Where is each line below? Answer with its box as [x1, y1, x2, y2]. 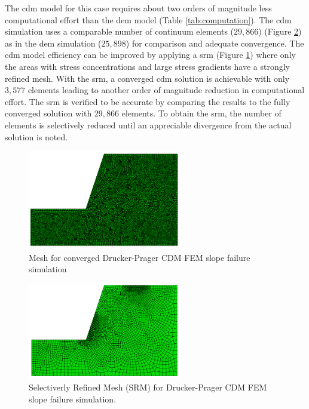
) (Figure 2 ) [258, 25, 302, 38]
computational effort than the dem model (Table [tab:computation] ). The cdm [5, 13, 292, 26]
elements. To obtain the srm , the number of [121, 107, 282, 119]
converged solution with [5, 107, 92, 119]
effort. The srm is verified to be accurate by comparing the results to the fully [5, 95, 290, 107]
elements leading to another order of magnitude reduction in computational [27, 84, 305, 96]
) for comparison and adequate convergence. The [126, 36, 304, 49]
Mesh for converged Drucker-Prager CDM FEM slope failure [29, 251, 250, 263]
